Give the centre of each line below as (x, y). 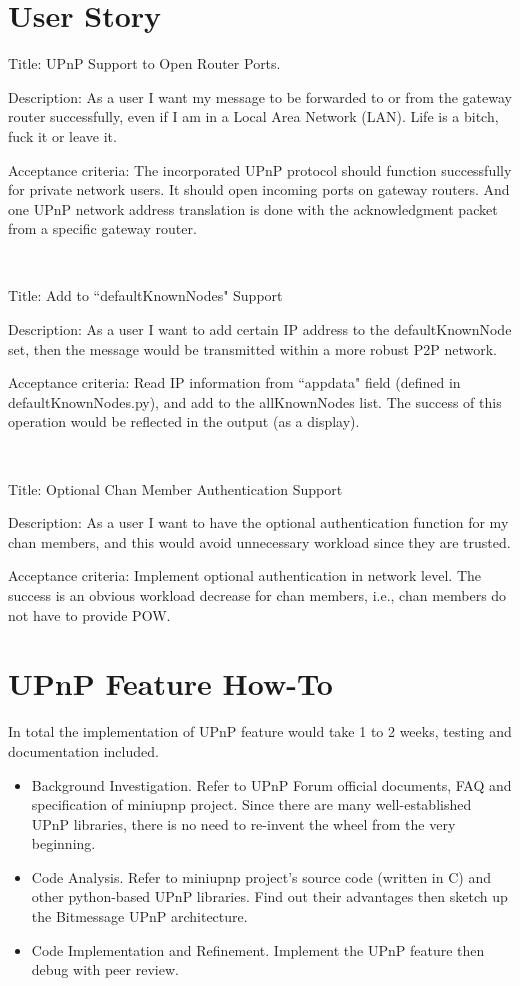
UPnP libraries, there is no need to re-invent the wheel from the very (243, 823)
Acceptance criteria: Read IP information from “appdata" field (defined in (234, 382)
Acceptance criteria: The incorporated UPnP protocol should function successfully (260, 169)
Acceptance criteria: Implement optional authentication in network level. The (244, 575)
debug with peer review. (105, 969)
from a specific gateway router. (102, 228)
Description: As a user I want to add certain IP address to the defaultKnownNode (260, 329)
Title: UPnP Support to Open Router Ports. (144, 63)
